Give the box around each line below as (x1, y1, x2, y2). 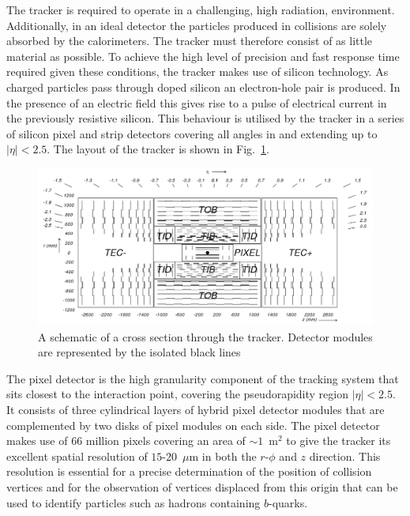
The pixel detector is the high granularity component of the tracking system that (6, 370, 399, 386)
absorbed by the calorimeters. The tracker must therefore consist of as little (6, 32, 373, 49)
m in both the (189, 447, 257, 464)
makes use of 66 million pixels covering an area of (6, 432, 246, 449)
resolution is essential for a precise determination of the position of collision (6, 463, 372, 480)
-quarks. (269, 494, 308, 510)
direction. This (309, 447, 381, 464)
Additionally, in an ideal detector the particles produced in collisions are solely (6, 17, 387, 33)
